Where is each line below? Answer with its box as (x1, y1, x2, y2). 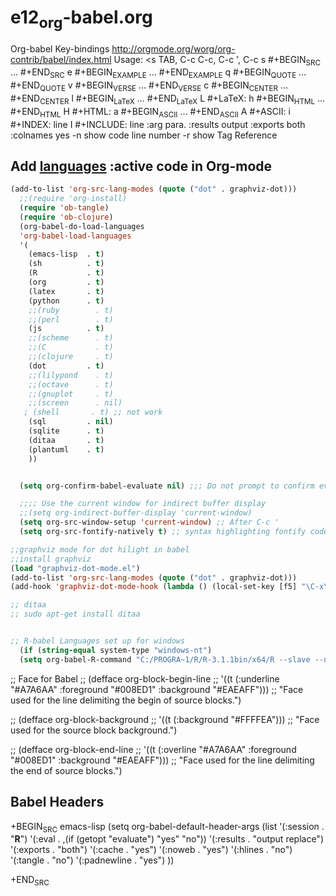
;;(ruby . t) (28, 305, 114, 315)
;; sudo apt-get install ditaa (10, 609, 141, 620)
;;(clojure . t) (28, 352, 114, 362)
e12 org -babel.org (10, 6, 153, 32)
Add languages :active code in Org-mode (10, 157, 273, 175)
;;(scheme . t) (28, 333, 114, 343)
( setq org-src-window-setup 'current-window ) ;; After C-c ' (19, 517, 280, 528)
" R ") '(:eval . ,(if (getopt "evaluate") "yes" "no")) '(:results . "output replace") (10, 833, 324, 845)
